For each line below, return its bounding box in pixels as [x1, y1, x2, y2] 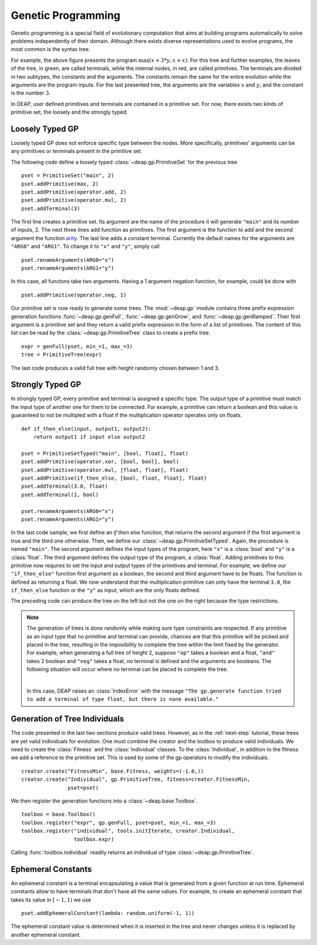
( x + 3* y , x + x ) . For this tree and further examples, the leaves [149, 56, 301, 64]
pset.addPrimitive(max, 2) [21, 180, 99, 187]
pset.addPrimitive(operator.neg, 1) [21, 291, 127, 298]
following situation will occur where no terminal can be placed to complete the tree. [26, 666, 228, 673]
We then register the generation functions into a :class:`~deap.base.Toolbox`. [11, 797, 198, 804]
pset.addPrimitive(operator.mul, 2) [21, 197, 127, 204]
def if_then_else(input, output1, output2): [21, 425, 152, 432]
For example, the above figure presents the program [11, 56, 137, 64]
